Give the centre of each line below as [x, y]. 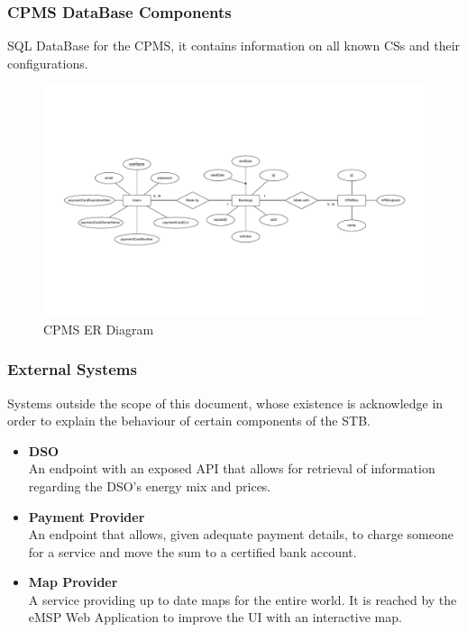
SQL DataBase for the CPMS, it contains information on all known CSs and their [234, 46]
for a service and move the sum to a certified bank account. [192, 551]
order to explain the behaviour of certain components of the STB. [189, 421]
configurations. [48, 63]
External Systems [72, 369]
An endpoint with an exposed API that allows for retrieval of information [232, 468]
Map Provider [73, 582]
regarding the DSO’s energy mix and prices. [150, 485]
